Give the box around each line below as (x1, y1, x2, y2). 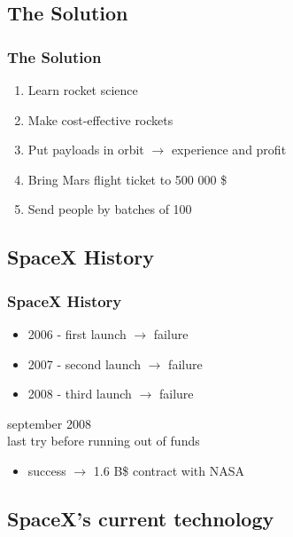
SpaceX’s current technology (7, 504, 274, 532)
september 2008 (7, 414, 91, 432)
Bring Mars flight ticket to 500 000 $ (27, 170, 227, 188)
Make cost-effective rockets (27, 110, 173, 129)
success (27, 461, 66, 479)
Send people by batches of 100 (27, 200, 192, 218)
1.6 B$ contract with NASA (93, 461, 245, 479)
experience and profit (171, 140, 287, 159)
